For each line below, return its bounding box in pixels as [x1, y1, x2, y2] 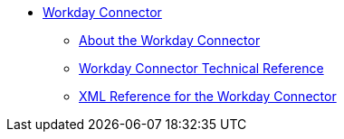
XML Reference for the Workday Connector [79, 88, 337, 104]
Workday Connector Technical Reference [79, 60, 324, 76]
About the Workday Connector [79, 32, 261, 48]
